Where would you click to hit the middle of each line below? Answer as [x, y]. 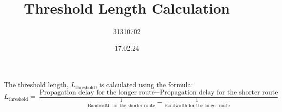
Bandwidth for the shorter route [121, 105]
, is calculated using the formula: [144, 84]
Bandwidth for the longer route [197, 105]
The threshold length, [36, 84]
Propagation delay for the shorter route [219, 92]
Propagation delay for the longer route [97, 92]
